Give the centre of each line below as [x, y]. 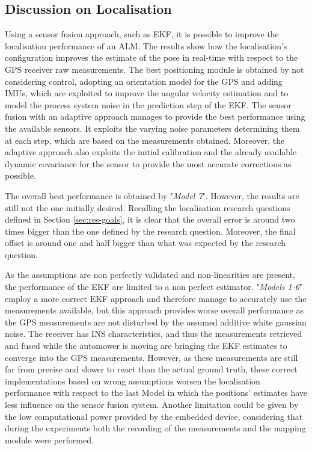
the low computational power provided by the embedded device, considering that [154, 416]
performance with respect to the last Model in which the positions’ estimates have [156, 393]
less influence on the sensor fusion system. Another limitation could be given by [152, 405]
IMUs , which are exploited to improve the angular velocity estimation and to [147, 93]
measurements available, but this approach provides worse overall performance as [154, 310]
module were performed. [49, 439]
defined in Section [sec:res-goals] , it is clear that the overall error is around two [150, 219]
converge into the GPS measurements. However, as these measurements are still [151, 357]
